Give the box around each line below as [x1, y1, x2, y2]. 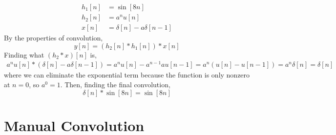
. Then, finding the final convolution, [60, 79, 170, 89]
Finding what [4, 49, 44, 59]
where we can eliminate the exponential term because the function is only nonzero [4, 70, 250, 80]
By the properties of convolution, [4, 33, 103, 43]
